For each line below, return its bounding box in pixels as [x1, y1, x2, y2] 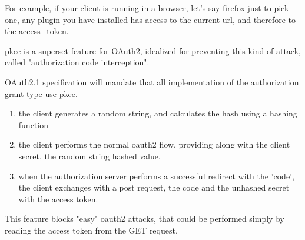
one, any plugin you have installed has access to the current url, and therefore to [5, 13, 296, 25]
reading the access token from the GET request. [5, 224, 178, 236]
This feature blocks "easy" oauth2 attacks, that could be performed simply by [5, 212, 284, 225]
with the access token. [18, 192, 98, 205]
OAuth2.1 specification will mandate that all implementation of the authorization [5, 75, 299, 88]
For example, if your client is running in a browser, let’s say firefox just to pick [5, 2, 289, 14]
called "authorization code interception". [5, 56, 150, 68]
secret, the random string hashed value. [18, 149, 161, 162]
